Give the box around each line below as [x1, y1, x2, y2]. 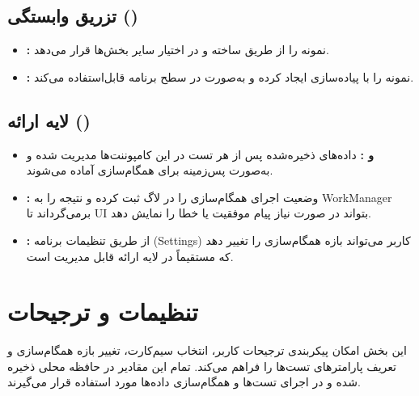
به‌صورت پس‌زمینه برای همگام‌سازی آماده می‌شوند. [26, 162, 273, 179]
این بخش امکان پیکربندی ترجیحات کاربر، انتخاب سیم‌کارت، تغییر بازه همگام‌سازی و [7, 342, 407, 359]
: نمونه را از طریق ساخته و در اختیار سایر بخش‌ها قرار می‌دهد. [26, 41, 329, 58]
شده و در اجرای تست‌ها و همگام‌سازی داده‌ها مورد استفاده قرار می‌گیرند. [7, 373, 361, 390]
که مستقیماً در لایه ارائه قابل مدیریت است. [26, 247, 234, 264]
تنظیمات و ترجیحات [7, 295, 198, 328]
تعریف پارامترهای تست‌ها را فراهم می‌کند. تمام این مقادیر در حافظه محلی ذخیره [7, 357, 396, 374]
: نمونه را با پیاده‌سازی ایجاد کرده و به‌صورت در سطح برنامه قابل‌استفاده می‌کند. [26, 68, 414, 85]
